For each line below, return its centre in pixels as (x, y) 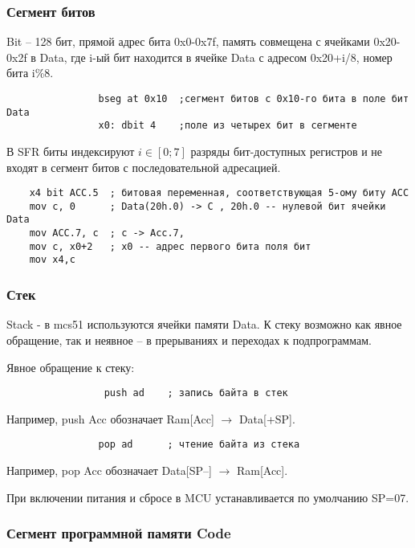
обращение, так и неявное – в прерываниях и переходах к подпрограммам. (189, 339)
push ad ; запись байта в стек (196, 393)
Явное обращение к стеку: (71, 367)
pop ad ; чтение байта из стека (199, 445)
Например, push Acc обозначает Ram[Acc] (110, 418)
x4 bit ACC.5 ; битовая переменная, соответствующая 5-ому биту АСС (219, 193)
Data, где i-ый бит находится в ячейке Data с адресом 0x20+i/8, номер (216, 57)
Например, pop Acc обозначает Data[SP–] (109, 470)
